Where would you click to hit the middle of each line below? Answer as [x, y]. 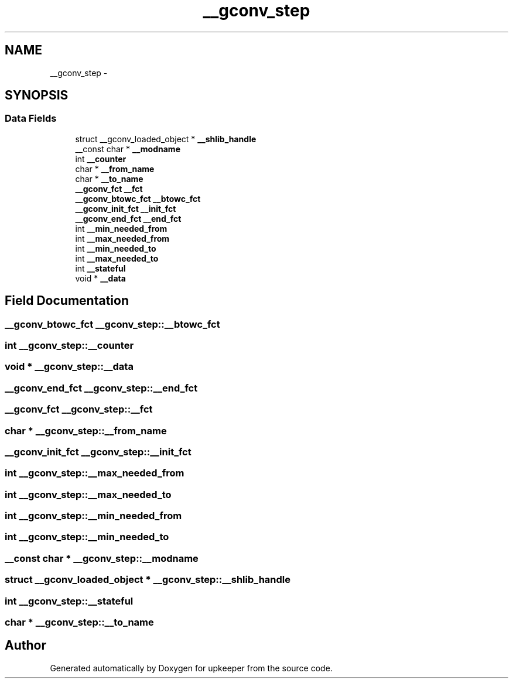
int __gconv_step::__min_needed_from [93, 516]
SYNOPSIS [37, 95]
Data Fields [31, 119]
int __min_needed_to [116, 248]
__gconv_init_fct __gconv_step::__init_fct [98, 452]
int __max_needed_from [122, 238]
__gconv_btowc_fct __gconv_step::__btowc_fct [112, 324]
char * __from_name [115, 169]
